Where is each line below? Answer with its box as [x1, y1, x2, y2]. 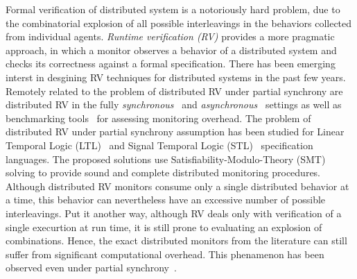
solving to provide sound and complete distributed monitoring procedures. [6, 165, 321, 180]
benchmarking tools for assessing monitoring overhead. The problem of [6, 110, 311, 125]
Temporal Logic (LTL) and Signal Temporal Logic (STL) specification [6, 137, 313, 152]
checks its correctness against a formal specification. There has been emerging [6, 56, 336, 71]
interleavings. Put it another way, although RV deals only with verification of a [6, 205, 342, 220]
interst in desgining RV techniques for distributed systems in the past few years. [6, 69, 346, 84]
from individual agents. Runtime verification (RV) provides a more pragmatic [6, 29, 335, 44]
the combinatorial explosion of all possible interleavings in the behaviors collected [6, 15, 352, 30]
